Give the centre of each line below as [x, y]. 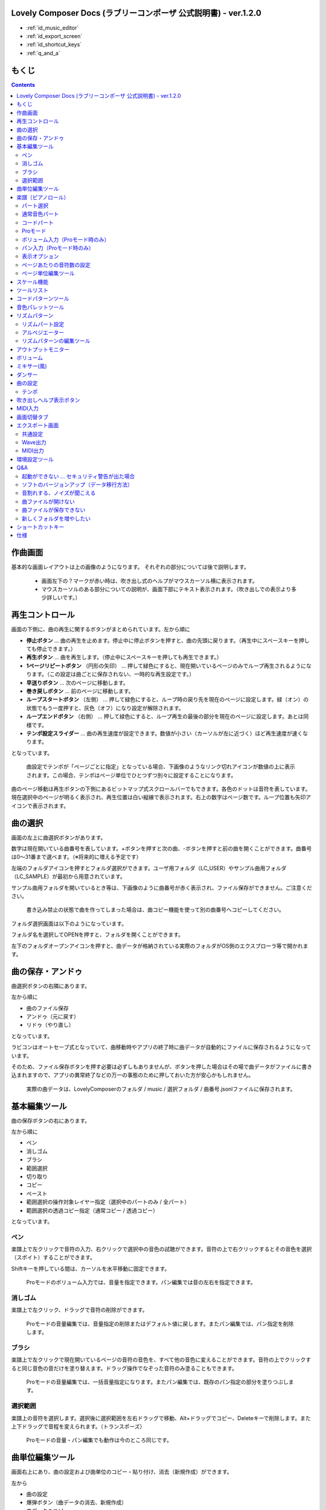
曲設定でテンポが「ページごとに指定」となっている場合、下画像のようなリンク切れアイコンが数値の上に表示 [161, 766]
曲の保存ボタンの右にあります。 [51, 1120]
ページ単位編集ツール [48, 273]
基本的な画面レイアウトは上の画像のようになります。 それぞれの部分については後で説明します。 [130, 567]
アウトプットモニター [43, 349]
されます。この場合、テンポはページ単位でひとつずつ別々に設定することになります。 [131, 775]
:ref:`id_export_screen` [54, 36]
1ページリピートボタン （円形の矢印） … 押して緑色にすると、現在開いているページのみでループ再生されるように [166, 666]
